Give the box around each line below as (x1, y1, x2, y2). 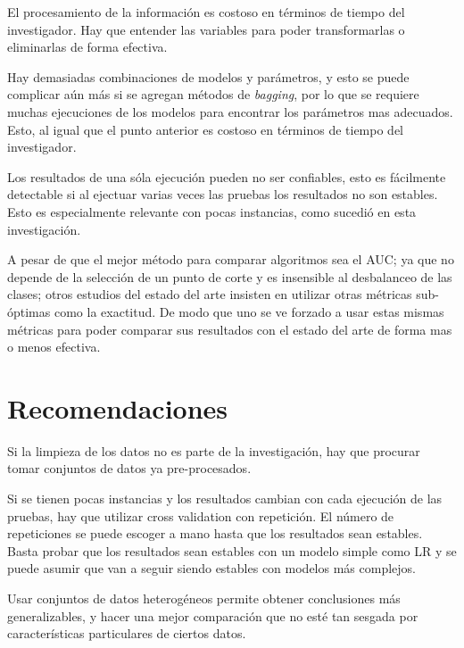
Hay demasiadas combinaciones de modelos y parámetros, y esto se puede (7, 67, 410, 86)
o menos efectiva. (7, 337, 101, 356)
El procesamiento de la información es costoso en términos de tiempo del (7, 3, 405, 21)
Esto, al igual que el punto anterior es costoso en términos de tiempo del (7, 120, 403, 138)
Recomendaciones (7, 389, 228, 426)
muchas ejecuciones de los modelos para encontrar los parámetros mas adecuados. (7, 102, 453, 120)
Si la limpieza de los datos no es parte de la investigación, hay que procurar (7, 441, 420, 460)
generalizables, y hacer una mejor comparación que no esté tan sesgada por (7, 606, 418, 625)
